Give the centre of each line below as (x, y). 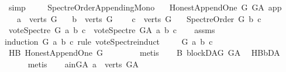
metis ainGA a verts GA (83, 64)
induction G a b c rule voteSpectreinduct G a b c (109, 41)
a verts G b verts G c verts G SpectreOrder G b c (139, 18)
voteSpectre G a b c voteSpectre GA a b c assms (112, 30)
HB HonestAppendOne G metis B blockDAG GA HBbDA (144, 53)
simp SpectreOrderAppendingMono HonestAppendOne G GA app (145, 7)
